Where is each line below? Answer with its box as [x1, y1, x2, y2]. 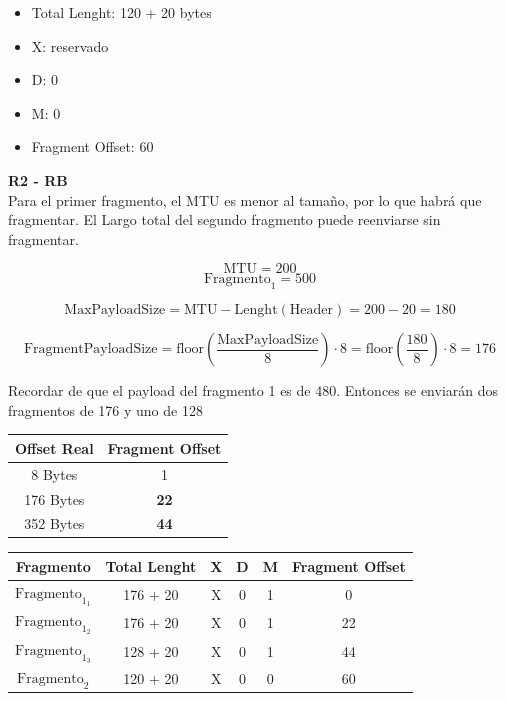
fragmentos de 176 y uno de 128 [8, 399, 203, 420]
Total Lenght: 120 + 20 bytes [31, 2, 212, 22]
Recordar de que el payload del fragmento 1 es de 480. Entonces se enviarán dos [8, 380, 499, 401]
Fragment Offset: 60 [31, 136, 154, 157]
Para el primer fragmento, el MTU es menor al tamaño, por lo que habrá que [8, 189, 482, 210]
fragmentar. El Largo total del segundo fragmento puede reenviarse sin [8, 209, 441, 230]
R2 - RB [8, 169, 68, 190]
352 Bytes [24, 513, 85, 534]
